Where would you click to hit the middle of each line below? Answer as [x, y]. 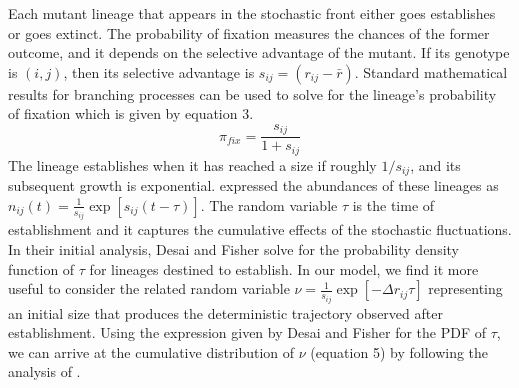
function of [41, 268]
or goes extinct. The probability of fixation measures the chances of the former [249, 32]
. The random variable [269, 204]
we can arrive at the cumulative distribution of [151, 351]
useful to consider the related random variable [149, 288]
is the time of [393, 204]
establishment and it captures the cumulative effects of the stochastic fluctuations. [260, 229]
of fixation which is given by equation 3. [131, 113]
